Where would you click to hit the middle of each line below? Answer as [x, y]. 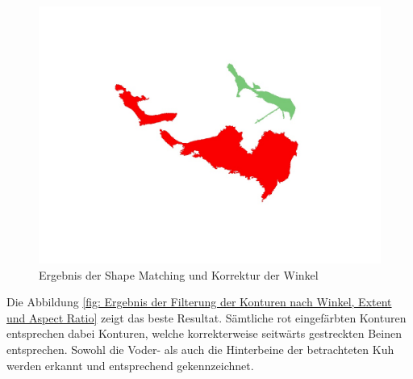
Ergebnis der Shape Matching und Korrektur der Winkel [179, 274]
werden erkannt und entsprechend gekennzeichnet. [130, 365]
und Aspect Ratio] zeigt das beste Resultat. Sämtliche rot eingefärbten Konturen [206, 317]
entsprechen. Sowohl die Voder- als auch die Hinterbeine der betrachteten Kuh [200, 349]
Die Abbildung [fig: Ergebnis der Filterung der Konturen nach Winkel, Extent [199, 302]
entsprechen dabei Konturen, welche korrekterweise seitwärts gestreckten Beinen [204, 333]
